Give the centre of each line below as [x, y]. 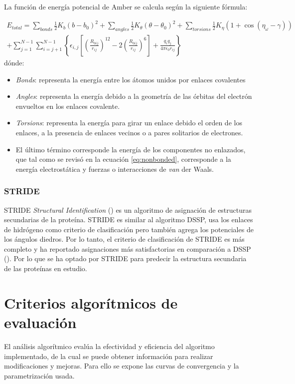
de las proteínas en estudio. [46, 268]
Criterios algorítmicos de [91, 302]
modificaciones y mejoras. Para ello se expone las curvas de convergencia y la [122, 366]
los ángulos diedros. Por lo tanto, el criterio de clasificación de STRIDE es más [124, 239]
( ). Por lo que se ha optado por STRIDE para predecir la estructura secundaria [125, 258]
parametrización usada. [39, 375]
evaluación [40, 322]
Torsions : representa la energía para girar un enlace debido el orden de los [129, 123]
